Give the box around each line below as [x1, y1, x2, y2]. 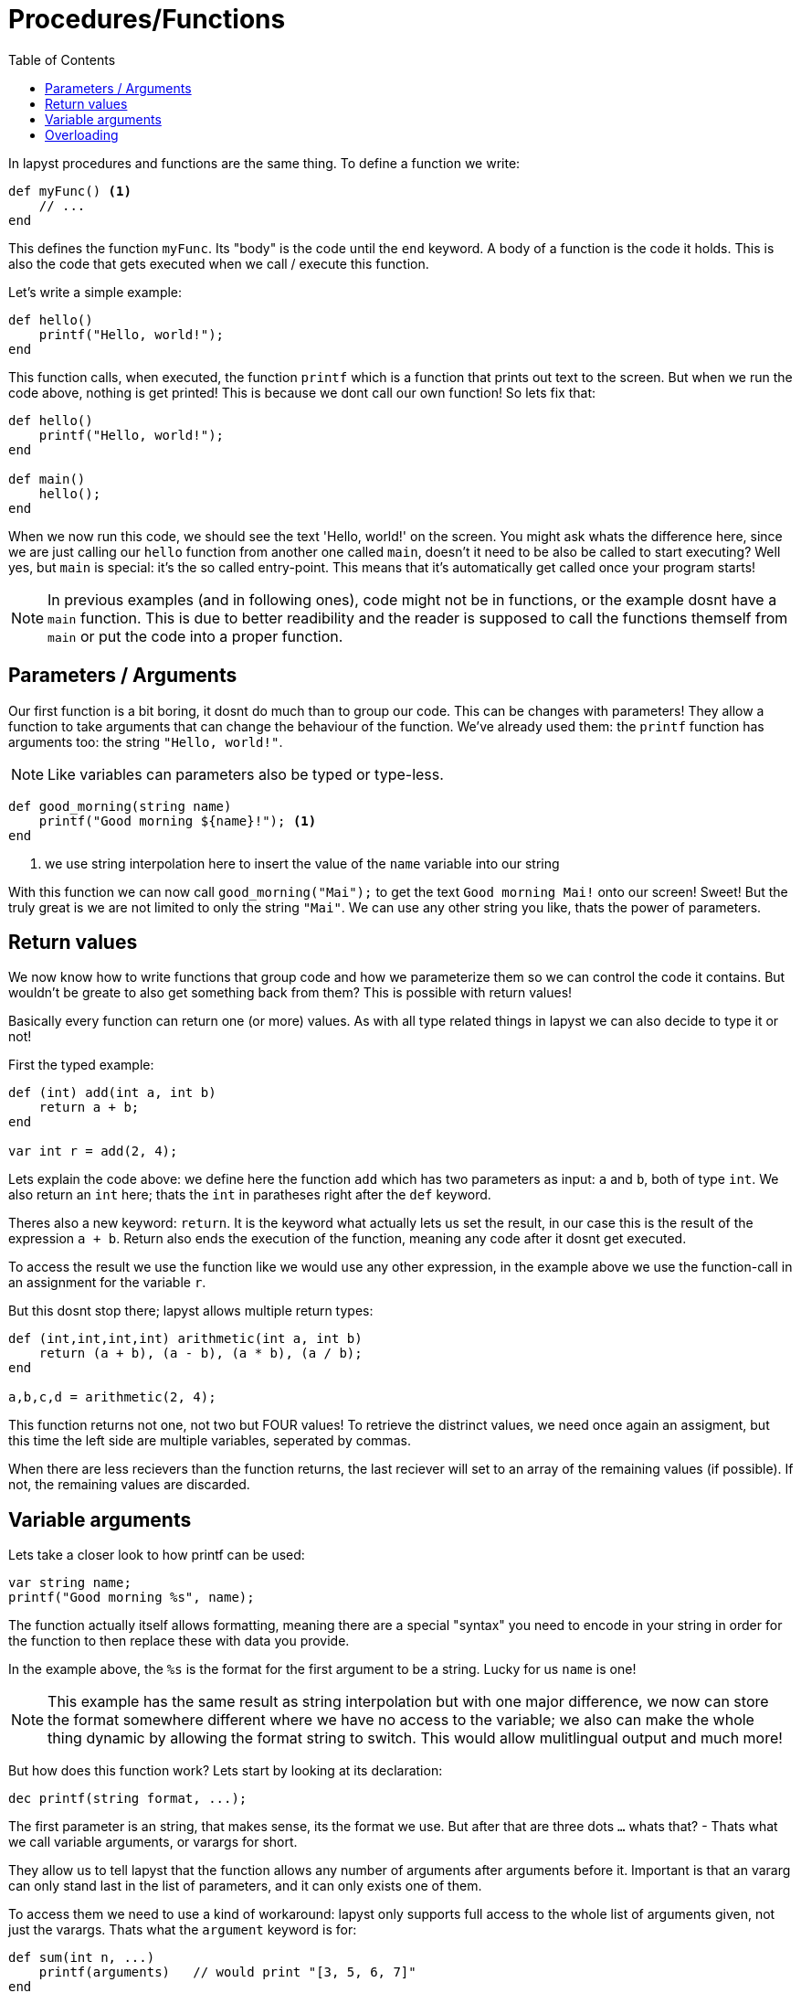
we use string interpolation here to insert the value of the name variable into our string [45, 855, 560, 871]
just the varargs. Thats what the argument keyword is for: [8, 1922, 357, 1938]
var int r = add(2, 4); [8, 1144, 178, 1159]
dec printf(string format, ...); [8, 1791, 248, 1806]
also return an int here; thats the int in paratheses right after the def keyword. [8, 1187, 491, 1203]
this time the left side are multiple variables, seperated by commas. [8, 1433, 411, 1449]
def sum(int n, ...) [8, 1950, 155, 1966]
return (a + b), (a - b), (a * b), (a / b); [38, 1346, 363, 1361]
